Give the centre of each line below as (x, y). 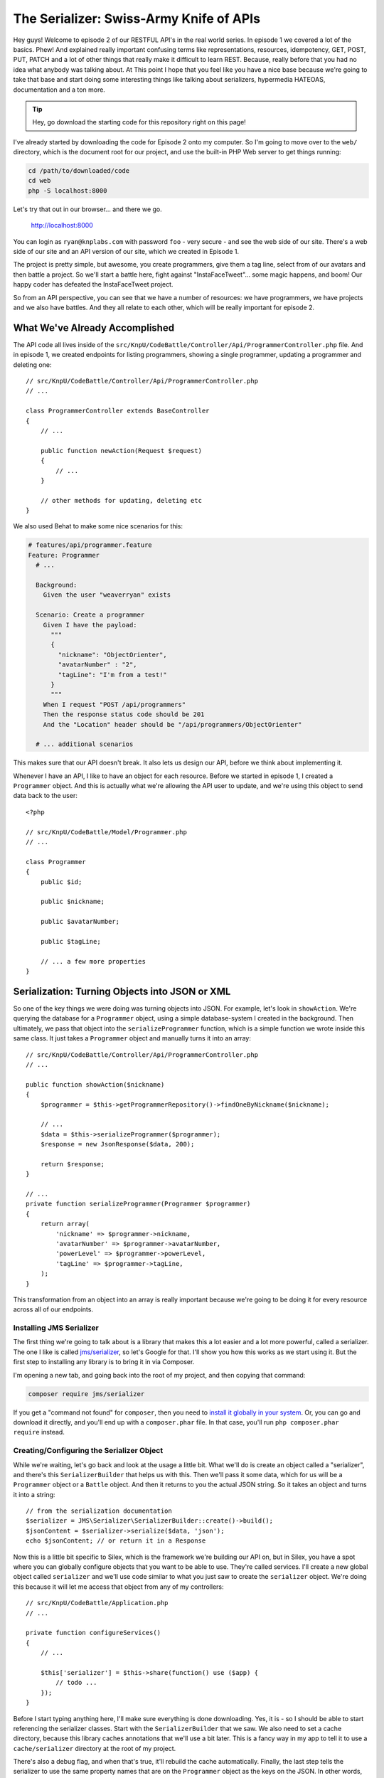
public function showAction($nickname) (95, 1084)
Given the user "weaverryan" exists (107, 595)
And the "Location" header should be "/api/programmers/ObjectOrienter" (172, 724)
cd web (39, 181)
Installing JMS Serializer (56, 1328)
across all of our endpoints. (53, 1309)
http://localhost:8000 (62, 225)
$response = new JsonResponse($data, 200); (117, 1144)
